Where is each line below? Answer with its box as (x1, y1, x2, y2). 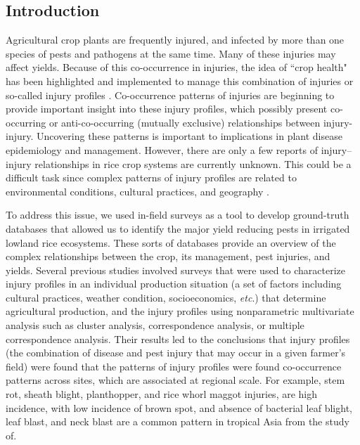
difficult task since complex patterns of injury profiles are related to (6, 170, 297, 185)
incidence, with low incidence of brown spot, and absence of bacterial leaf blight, (6, 400, 352, 415)
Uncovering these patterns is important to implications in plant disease (37, 129, 342, 143)
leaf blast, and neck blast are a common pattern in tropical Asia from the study (6, 414, 349, 429)
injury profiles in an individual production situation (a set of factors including (6, 276, 342, 291)
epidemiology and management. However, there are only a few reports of (6, 142, 318, 157)
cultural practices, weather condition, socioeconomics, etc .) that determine (6, 290, 326, 304)
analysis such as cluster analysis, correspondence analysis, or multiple (6, 318, 304, 333)
